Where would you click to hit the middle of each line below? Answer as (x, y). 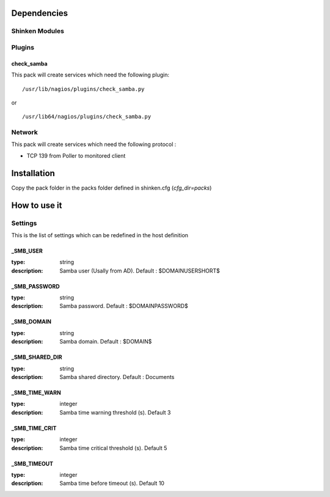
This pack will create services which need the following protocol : (94, 144)
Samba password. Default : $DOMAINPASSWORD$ (124, 306)
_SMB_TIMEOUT (32, 463)
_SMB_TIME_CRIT (34, 428)
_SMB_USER (27, 251)
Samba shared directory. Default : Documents (117, 377)
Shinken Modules (38, 31)
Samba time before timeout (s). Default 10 (112, 484)
